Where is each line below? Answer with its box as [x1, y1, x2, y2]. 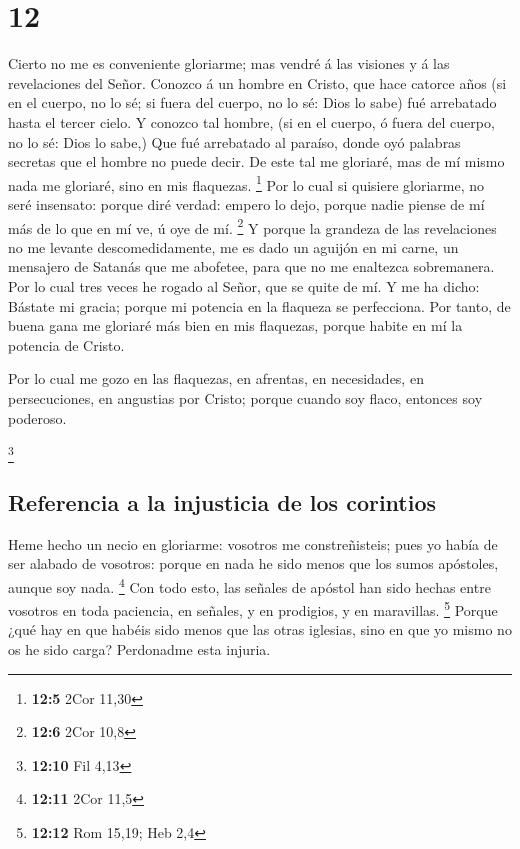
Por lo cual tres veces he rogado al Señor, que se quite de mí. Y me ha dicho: [8, 275, 480, 296]
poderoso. [8, 407, 67, 428]
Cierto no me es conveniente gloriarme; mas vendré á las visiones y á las [8, 53, 450, 74]
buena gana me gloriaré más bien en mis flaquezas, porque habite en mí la [8, 315, 463, 336]
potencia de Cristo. [8, 334, 125, 355]
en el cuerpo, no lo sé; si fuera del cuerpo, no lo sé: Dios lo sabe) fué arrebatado [8, 92, 497, 113]
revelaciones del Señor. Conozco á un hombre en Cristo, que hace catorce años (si [8, 72, 507, 93]
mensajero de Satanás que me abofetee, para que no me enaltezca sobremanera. [8, 256, 495, 277]
